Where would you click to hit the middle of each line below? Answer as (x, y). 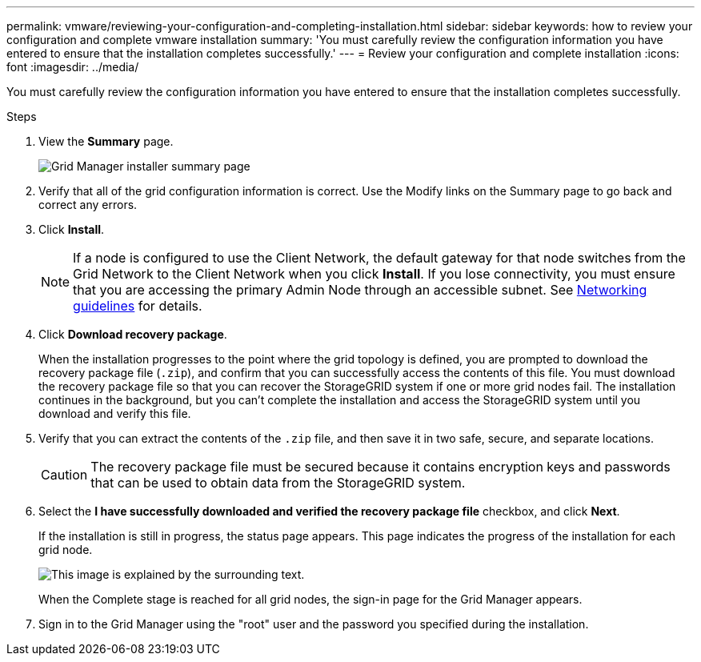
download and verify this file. (115, 413)
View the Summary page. (106, 141)
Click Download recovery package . (133, 334)
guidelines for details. (138, 306)
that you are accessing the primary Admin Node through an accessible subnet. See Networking (360, 290)
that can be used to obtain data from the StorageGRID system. (278, 483)
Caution (64, 475)
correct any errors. (88, 205)
